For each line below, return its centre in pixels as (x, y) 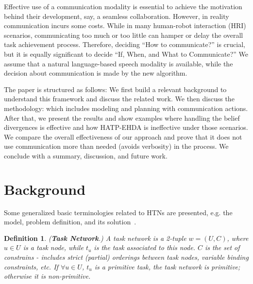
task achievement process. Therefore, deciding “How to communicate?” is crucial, (125, 44)
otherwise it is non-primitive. (47, 276)
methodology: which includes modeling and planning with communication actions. (126, 108)
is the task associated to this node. (144, 247)
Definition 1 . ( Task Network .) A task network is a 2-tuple (95, 238)
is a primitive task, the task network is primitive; (167, 266)
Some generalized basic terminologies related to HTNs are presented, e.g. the (118, 212)
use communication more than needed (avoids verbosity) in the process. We (116, 146)
